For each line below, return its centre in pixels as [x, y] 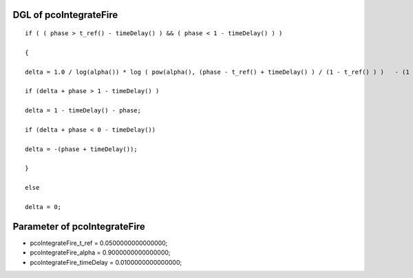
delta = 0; [43, 207]
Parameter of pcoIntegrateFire [79, 227]
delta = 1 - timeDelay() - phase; [83, 111]
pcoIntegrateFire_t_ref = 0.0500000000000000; [99, 243]
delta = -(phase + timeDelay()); [81, 149]
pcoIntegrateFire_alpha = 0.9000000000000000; [100, 252]
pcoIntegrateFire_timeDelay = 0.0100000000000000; [106, 262]
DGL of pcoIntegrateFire [65, 15]
